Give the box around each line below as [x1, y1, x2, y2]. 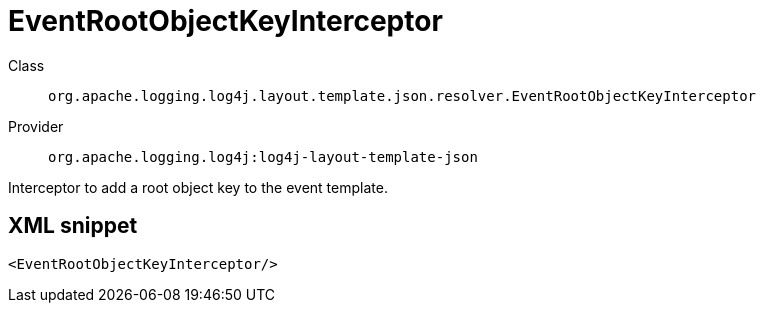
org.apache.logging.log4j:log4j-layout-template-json [48, 148, 478, 165]
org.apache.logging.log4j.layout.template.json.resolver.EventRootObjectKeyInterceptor [48, 87, 757, 104]
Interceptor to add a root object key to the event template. [8, 178, 388, 196]
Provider [8, 117, 64, 135]
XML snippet [8, 213, 138, 239]
